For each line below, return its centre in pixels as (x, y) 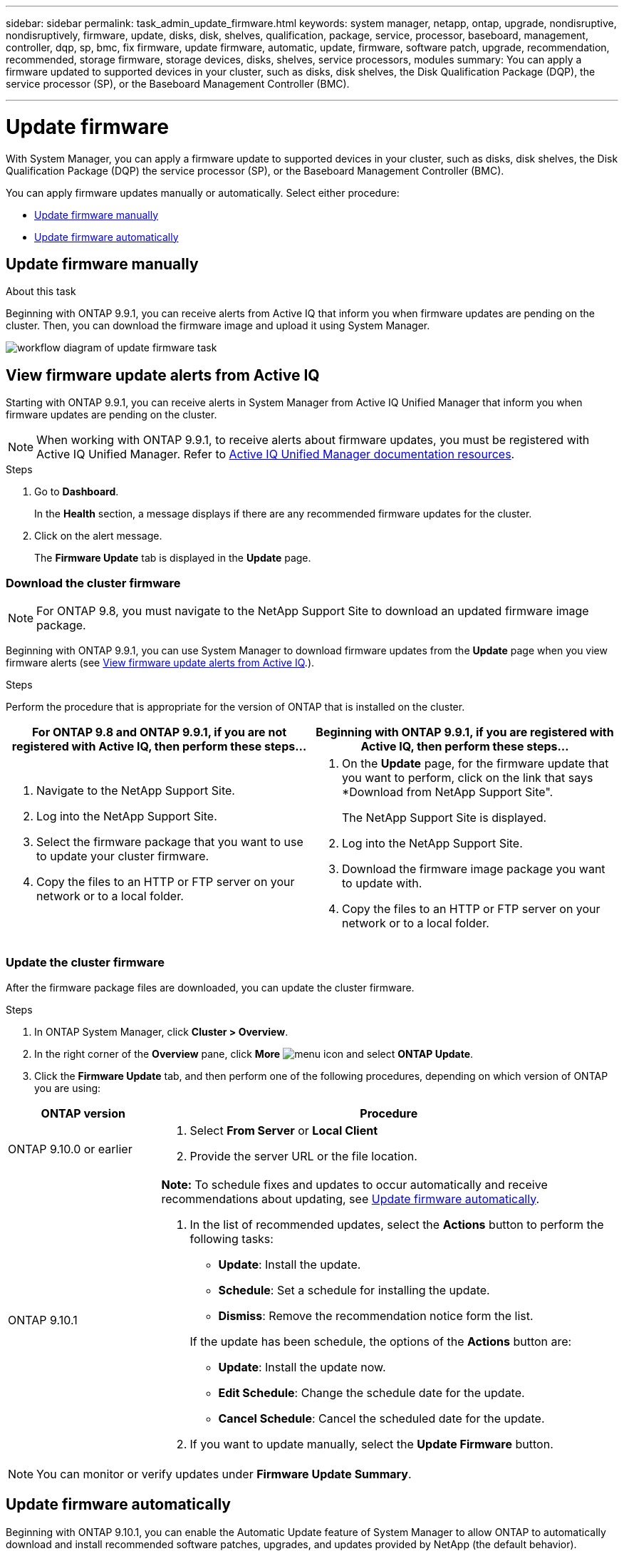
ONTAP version (83, 1113)
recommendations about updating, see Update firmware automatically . (350, 1199)
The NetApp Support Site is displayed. (444, 817)
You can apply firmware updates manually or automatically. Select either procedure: (203, 192)
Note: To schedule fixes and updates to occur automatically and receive (354, 1184)
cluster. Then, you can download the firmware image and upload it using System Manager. (218, 326)
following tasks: (232, 1238)
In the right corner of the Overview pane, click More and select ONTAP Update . (254, 1053)
